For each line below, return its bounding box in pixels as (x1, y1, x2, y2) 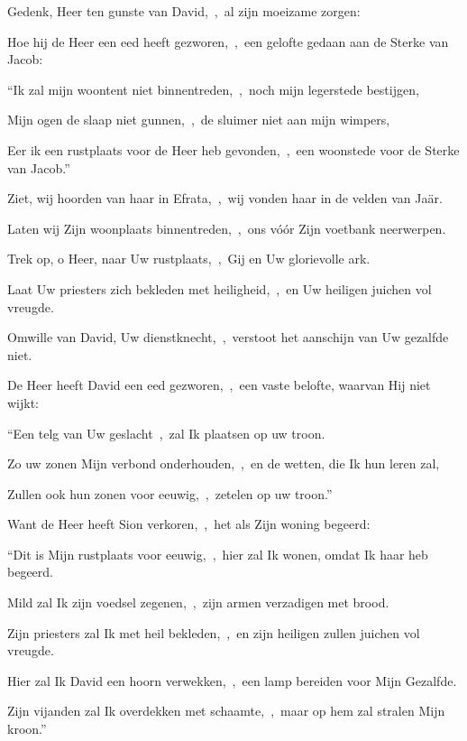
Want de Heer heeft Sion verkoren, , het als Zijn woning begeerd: (7, 514, 371, 533)
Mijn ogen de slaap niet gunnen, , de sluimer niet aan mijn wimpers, (7, 110, 390, 129)
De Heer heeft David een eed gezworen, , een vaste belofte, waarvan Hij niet (7, 375, 431, 394)
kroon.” (7, 719, 47, 738)
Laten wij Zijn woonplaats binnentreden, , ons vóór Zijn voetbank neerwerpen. (7, 218, 446, 237)
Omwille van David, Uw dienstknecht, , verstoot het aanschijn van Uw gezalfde (7, 328, 449, 347)
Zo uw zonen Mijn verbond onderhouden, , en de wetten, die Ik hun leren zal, (7, 454, 440, 473)
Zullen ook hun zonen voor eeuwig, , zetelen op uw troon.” (7, 484, 333, 503)
